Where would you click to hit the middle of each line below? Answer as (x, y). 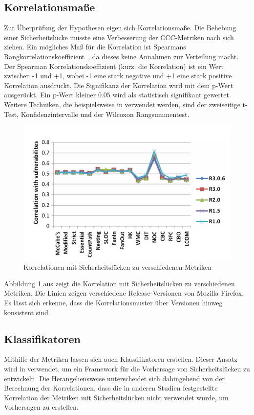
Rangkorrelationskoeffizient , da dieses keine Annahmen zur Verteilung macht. (121, 56)
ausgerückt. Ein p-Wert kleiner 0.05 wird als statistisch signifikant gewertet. (117, 95)
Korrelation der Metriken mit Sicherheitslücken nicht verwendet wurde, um (116, 397)
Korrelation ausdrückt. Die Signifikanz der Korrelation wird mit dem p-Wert (118, 85)
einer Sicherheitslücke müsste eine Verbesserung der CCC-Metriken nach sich (119, 37)
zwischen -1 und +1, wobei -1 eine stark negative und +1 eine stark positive (118, 76)
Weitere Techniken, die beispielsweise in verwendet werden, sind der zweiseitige (122, 104)
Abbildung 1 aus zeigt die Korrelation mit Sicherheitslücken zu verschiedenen (119, 283)
